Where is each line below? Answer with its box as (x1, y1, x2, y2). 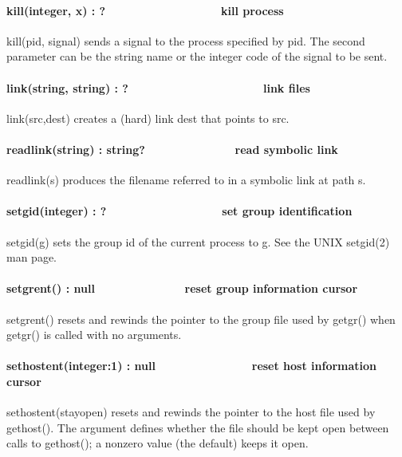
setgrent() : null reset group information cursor (6, 280, 358, 297)
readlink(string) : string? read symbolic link (6, 140, 338, 157)
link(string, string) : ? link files (6, 79, 310, 96)
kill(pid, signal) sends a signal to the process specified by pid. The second (6, 32, 365, 49)
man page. (6, 249, 57, 266)
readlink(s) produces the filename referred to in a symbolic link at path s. (6, 171, 366, 188)
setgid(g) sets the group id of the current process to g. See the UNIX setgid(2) (6, 233, 390, 250)
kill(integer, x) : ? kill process (6, 2, 284, 18)
